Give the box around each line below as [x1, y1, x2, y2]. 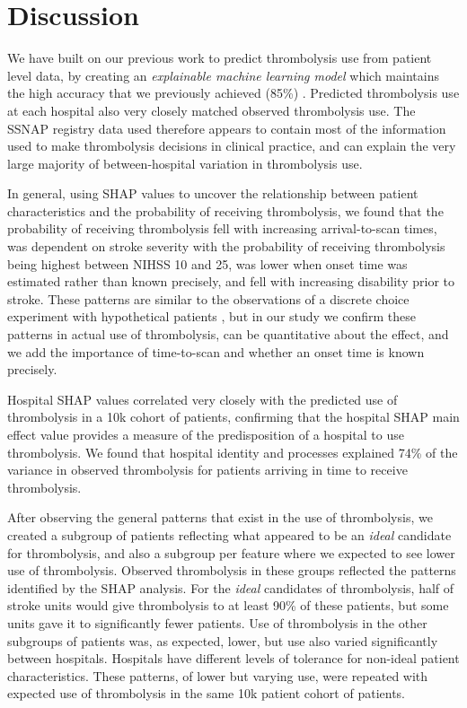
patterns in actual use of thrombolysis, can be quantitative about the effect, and [7, 325, 449, 344]
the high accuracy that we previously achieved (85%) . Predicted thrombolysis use [7, 83, 460, 102]
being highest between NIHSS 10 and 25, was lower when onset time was [7, 254, 408, 273]
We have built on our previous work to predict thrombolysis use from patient [7, 48, 432, 67]
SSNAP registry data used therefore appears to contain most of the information [7, 118, 446, 137]
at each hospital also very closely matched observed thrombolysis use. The [7, 101, 416, 119]
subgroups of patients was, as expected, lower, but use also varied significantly [7, 631, 438, 650]
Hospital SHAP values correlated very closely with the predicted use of [7, 389, 398, 408]
